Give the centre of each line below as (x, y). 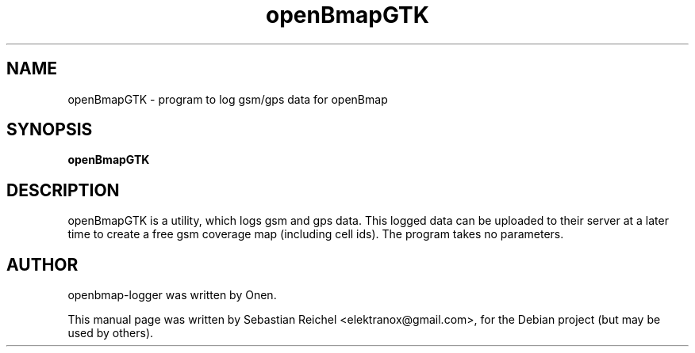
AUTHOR (42, 264)
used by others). (111, 333)
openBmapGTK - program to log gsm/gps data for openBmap (228, 99)
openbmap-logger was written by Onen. (172, 295)
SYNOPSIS (50, 130)
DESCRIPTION (63, 190)
